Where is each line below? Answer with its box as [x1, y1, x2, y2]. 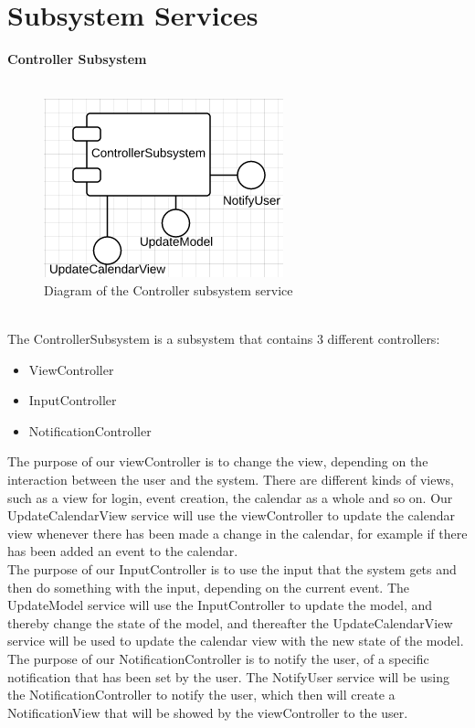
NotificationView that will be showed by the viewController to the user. [7, 702, 408, 722]
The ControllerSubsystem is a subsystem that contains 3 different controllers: [7, 329, 440, 348]
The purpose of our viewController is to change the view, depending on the [7, 452, 428, 471]
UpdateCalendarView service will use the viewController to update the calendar [7, 506, 455, 525]
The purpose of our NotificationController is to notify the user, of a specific [7, 649, 429, 668]
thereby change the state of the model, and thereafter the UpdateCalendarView [7, 613, 453, 632]
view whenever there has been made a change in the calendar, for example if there [7, 523, 468, 542]
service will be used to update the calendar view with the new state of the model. [7, 631, 464, 650]
